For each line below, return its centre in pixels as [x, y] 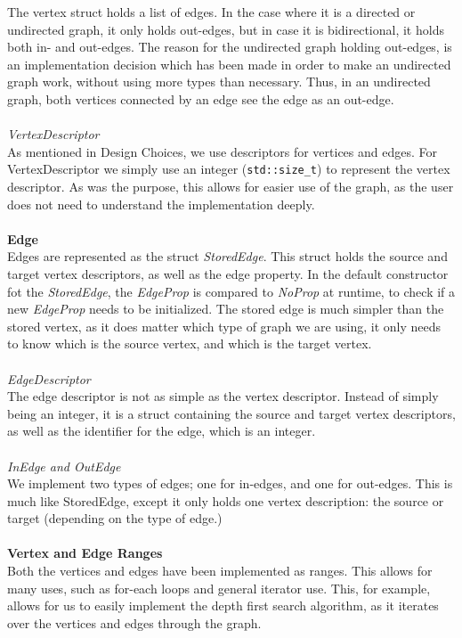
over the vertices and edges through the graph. [134, 622]
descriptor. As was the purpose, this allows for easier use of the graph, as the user [231, 186]
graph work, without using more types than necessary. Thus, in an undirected [219, 82]
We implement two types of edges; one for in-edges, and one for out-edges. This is [230, 483]
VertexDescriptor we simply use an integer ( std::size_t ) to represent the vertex [229, 169]
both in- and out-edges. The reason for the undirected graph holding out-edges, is [230, 47]
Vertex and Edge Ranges [85, 553]
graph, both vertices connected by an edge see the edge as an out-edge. [201, 98]
